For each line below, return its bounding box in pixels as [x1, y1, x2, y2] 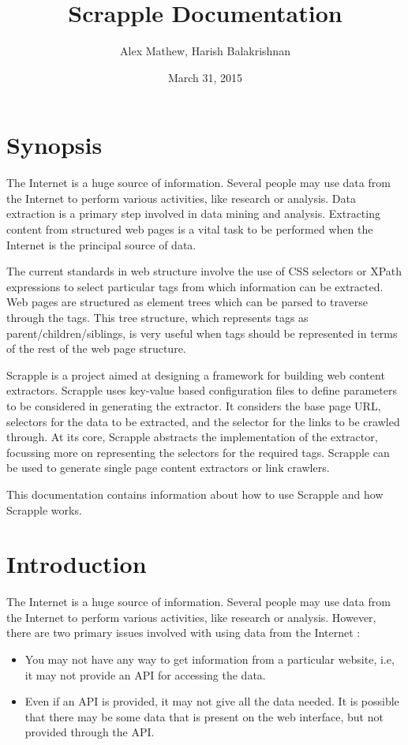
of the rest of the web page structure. [6, 340, 186, 357]
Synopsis [6, 129, 103, 161]
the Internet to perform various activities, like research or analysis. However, [6, 608, 376, 625]
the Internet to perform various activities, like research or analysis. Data [6, 189, 357, 206]
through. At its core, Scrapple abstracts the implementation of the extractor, [6, 429, 378, 445]
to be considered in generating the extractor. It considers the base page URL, [6, 397, 381, 414]
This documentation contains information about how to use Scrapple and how [6, 485, 384, 502]
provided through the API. [24, 724, 155, 740]
